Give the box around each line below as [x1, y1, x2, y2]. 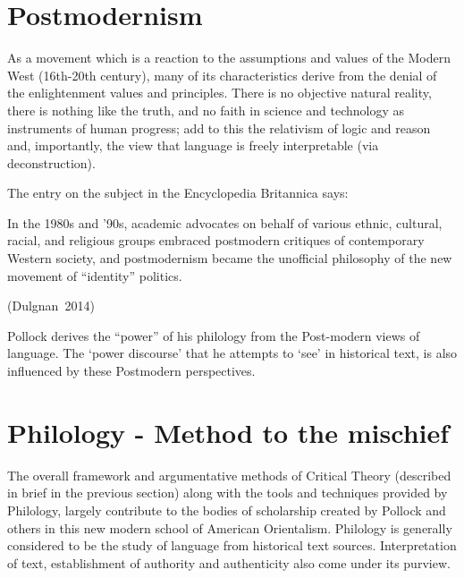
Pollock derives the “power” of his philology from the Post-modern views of [7, 326, 420, 344]
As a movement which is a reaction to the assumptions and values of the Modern [7, 48, 451, 67]
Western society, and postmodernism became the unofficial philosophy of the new [7, 249, 452, 268]
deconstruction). [7, 153, 96, 172]
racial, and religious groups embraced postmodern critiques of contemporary [7, 231, 425, 250]
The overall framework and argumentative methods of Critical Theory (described [7, 465, 451, 484]
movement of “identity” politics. [7, 266, 182, 285]
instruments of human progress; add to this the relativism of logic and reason [7, 118, 431, 137]
